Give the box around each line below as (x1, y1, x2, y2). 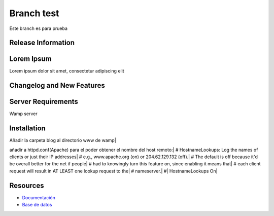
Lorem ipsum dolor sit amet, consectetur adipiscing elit (9, 68, 124, 74)
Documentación (22, 194, 56, 200)
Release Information (9, 39, 75, 47)
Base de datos (22, 202, 52, 208)
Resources (9, 181, 44, 190)
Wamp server (9, 111, 38, 117)
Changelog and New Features (9, 81, 105, 90)
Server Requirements (9, 97, 79, 106)
